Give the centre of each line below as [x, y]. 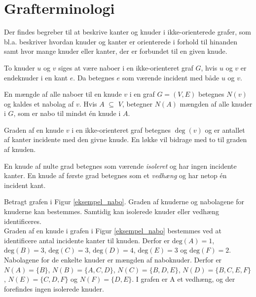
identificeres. [23, 221]
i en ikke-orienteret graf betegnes [121, 130]
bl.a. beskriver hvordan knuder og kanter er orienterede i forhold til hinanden [121, 41]
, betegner [137, 103]
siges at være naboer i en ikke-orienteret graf [126, 67]
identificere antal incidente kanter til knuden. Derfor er [87, 240]
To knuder [19, 67]
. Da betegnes [94, 77]
